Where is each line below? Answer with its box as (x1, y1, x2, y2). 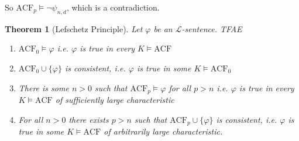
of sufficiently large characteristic (55, 94, 174, 106)
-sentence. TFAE (181, 22, 242, 35)
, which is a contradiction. (66, 1, 160, 13)
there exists (68, 113, 109, 125)
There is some (18, 81, 69, 94)
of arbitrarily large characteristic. (104, 125, 223, 137)
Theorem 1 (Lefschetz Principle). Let (5, 22, 143, 35)
